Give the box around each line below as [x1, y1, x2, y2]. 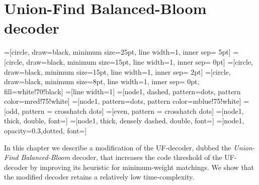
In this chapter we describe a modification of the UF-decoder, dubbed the [4, 142, 231, 152]
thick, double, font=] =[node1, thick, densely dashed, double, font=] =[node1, [4, 115, 244, 126]
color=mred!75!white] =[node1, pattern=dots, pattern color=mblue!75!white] [4, 96, 241, 106]
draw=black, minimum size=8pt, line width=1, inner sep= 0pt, [4, 76, 200, 87]
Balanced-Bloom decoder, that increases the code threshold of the [21, 152, 222, 162]
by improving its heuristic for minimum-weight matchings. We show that [30, 161, 254, 172]
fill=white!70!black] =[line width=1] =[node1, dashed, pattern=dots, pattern [4, 86, 241, 96]
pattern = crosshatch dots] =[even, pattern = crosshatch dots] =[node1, [22, 105, 244, 116]
